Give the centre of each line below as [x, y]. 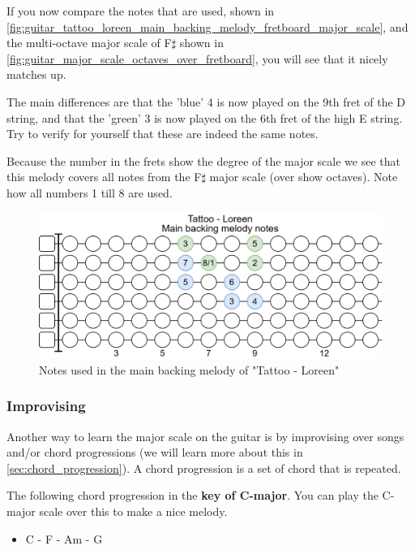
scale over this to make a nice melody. [133, 511]
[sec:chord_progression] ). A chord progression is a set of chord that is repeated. [204, 468]
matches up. [36, 74]
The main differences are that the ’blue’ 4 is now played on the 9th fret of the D [206, 101]
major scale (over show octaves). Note [304, 177]
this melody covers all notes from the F [104, 177]
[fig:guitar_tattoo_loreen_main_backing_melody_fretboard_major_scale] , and [207, 26]
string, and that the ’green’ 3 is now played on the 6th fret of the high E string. [205, 117]
